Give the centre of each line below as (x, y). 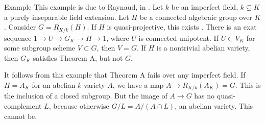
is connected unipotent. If (178, 38)
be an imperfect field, (205, 7)
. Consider (20, 27)
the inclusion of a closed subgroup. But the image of (86, 96)
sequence (18, 38)
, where (118, 38)
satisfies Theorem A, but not (78, 57)
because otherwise (81, 106)
